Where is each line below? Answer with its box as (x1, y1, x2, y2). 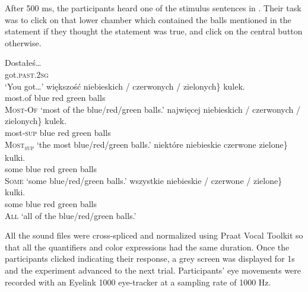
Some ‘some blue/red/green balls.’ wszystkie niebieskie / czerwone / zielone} (5, 174, 282, 186)
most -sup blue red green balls (5, 126, 111, 138)
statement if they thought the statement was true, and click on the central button (5, 25, 303, 37)
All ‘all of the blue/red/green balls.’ (5, 209, 136, 221)
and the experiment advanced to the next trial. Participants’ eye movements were (5, 264, 301, 276)
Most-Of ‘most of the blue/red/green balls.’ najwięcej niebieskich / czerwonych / (5, 103, 300, 115)
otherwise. (5, 36, 42, 49)
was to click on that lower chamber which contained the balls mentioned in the (5, 13, 291, 26)
